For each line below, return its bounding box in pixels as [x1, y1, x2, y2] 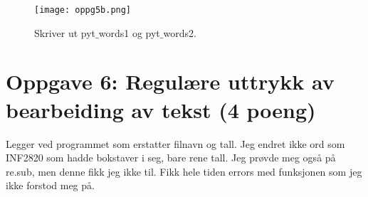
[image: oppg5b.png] [34, 5, 132, 15]
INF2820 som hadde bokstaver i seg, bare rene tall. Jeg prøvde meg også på [6, 150, 336, 165]
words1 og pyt [98, 25, 160, 40]
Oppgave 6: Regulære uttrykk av [6, 67, 335, 96]
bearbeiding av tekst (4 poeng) [6, 95, 316, 124]
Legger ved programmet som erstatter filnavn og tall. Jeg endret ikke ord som [6, 136, 345, 151]
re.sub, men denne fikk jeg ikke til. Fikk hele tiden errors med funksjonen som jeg [6, 164, 362, 179]
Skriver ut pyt [34, 25, 96, 40]
